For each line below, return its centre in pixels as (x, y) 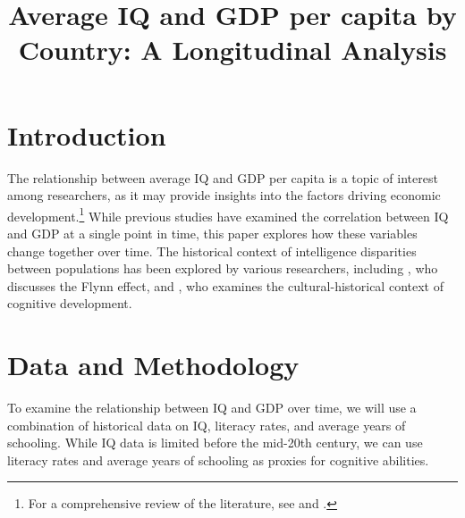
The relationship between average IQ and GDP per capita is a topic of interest (223, 177)
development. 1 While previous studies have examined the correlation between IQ (228, 214)
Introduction (87, 134)
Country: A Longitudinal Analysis (232, 50)
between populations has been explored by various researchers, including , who (223, 268)
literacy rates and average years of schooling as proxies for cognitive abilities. (218, 460)
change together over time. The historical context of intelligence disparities (212, 251)
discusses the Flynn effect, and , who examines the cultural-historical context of (225, 285)
